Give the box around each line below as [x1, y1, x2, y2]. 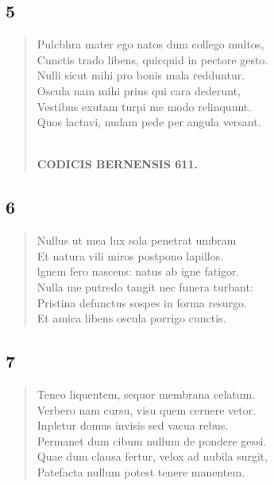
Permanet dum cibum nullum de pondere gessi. [37, 432, 267, 449]
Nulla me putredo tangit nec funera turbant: [37, 278, 253, 295]
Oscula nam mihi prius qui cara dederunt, [37, 82, 241, 98]
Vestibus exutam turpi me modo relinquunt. [37, 98, 252, 114]
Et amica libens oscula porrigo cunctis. [37, 310, 226, 326]
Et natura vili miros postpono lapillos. [37, 247, 224, 264]
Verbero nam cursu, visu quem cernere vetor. [37, 401, 257, 418]
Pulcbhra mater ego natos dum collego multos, [37, 36, 264, 52]
